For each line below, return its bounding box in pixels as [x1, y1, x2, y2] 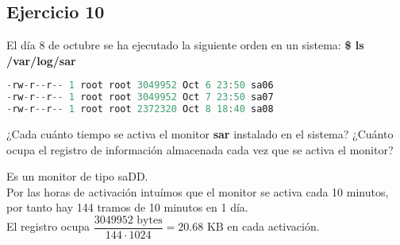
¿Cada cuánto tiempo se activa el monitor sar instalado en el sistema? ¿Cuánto [6, 126, 394, 142]
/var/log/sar [6, 52, 76, 68]
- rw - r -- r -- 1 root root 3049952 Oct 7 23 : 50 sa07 [6, 91, 274, 103]
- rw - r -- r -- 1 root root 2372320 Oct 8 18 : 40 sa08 [6, 103, 274, 115]
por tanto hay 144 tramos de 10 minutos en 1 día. [6, 199, 248, 216]
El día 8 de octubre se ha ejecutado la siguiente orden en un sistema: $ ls [6, 37, 364, 53]
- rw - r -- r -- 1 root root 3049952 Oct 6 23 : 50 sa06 [6, 80, 274, 91]
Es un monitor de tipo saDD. [6, 168, 148, 185]
